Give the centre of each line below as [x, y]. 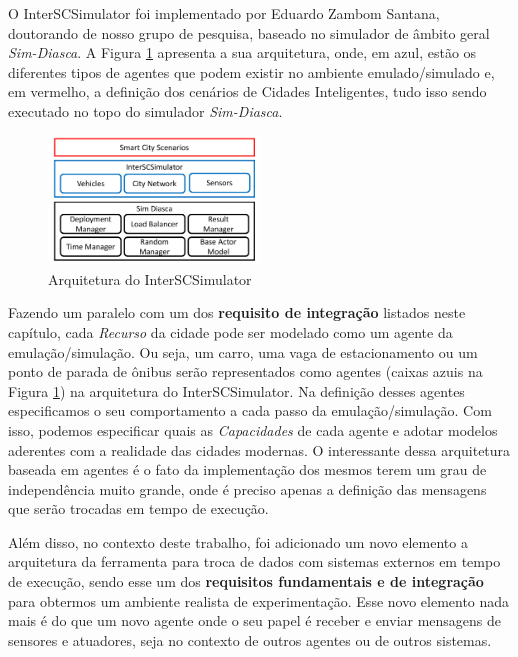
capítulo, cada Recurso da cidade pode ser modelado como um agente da [230, 331]
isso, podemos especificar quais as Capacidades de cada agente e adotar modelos [253, 429]
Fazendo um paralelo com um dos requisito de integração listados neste [237, 312]
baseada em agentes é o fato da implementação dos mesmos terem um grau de [247, 469]
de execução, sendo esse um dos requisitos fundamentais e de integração [246, 581]
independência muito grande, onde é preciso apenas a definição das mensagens [247, 488]
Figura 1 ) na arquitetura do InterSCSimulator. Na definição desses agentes [236, 390]
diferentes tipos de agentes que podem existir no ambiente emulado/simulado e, [251, 71]
